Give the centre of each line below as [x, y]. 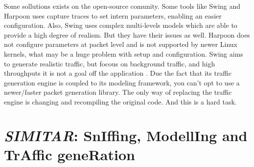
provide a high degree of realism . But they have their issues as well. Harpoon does [127, 34]
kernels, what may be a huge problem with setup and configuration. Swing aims [124, 53]
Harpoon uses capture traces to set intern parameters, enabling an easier [113, 15]
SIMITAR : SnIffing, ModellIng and [126, 135]
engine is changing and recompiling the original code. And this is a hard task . [120, 101]
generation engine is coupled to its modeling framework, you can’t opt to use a [122, 82]
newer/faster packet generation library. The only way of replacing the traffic [118, 92]
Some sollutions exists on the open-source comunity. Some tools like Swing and [122, 6]
